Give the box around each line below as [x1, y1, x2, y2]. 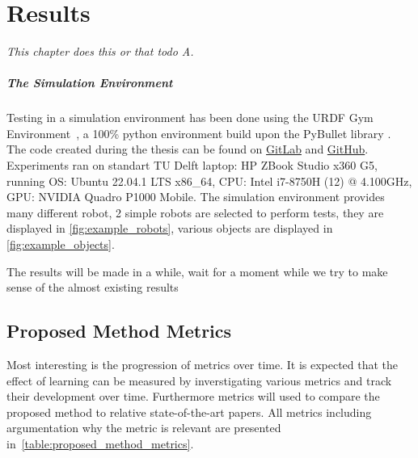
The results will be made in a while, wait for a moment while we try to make [6, 263, 388, 279]
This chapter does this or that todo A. [6, 43, 194, 60]
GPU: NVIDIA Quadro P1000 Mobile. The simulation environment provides [6, 188, 385, 205]
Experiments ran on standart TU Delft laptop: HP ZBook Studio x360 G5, [6, 157, 378, 174]
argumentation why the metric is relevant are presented [6, 419, 281, 436]
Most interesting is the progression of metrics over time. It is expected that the [6, 356, 399, 373]
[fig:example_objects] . [6, 236, 115, 253]
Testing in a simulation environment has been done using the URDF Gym [6, 109, 374, 126]
